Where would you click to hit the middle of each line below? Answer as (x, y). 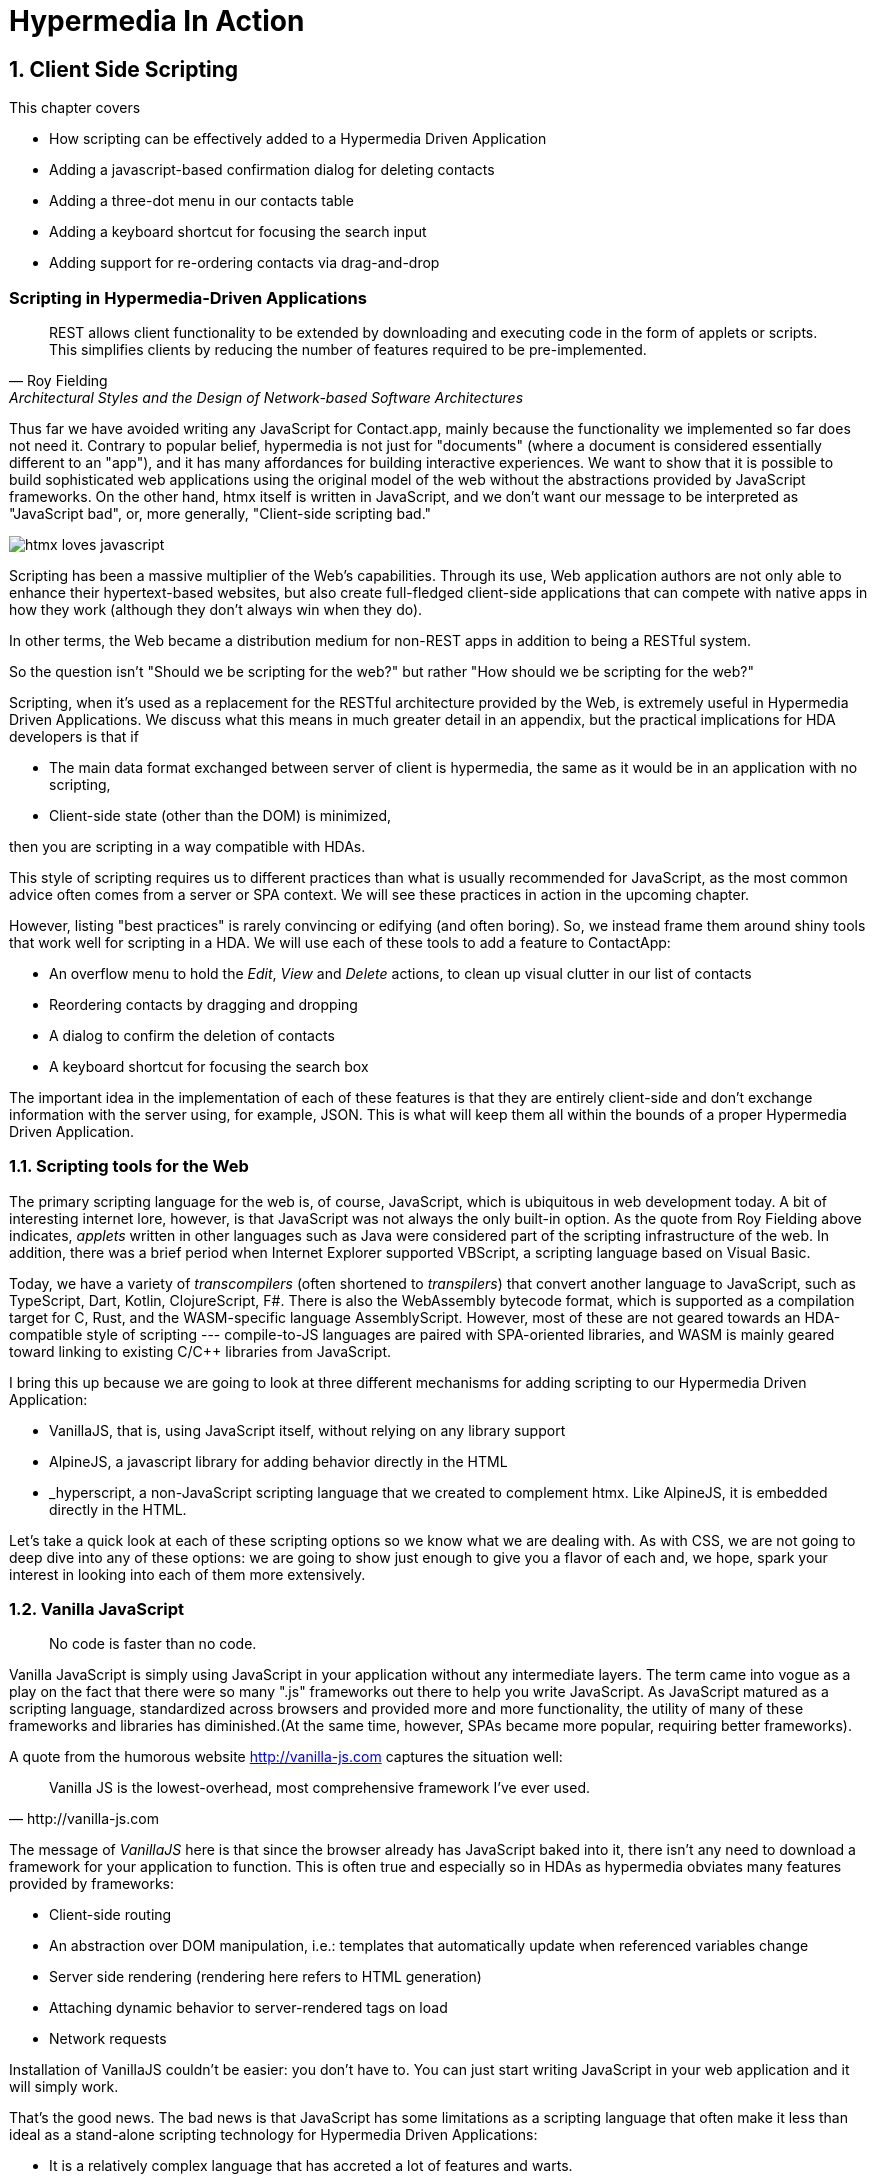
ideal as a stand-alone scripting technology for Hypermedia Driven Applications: (273, 2135)
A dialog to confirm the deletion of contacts (192, 1035)
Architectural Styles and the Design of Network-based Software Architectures (266, 397)
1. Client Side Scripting (124, 69)
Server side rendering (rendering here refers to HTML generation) (265, 1977)
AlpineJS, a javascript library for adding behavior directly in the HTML (278, 1461)
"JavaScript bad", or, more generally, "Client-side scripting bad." (220, 513)
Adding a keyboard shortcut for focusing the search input (238, 232)
